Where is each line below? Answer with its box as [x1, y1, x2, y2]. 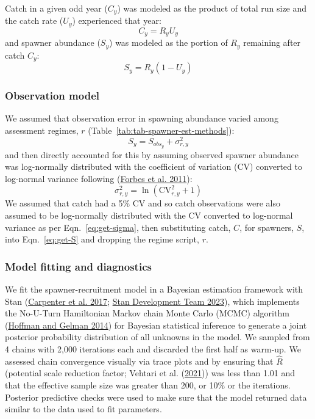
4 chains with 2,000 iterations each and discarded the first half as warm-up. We [5, 342, 301, 355]
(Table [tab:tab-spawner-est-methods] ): [88, 124, 235, 137]
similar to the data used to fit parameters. [5, 403, 162, 415]
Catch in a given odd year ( [5, 2, 108, 14]
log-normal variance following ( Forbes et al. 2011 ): [5, 172, 193, 184]
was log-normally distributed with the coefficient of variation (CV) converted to [5, 160, 302, 173]
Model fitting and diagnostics [5, 258, 152, 274]
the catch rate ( [5, 14, 63, 27]
